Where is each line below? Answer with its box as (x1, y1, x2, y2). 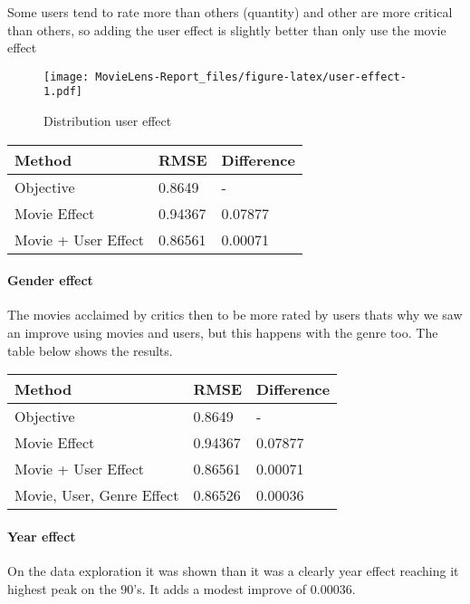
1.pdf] (43, 85, 82, 99)
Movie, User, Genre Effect (14, 484, 179, 506)
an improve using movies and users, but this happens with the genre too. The (7, 323, 438, 342)
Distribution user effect (43, 111, 172, 130)
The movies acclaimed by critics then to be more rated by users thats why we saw (7, 305, 463, 324)
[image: (43, 70, 90, 83)
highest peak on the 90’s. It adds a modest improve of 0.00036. (7, 579, 356, 598)
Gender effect (7, 271, 93, 290)
